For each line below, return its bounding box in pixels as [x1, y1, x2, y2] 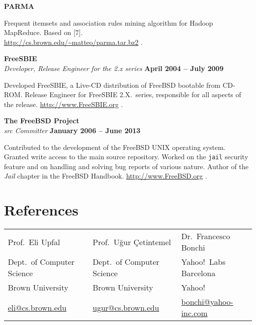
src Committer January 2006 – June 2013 [4, 125, 141, 135]
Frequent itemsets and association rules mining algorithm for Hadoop [4, 17, 213, 28]
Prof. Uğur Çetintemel [93, 236, 171, 248]
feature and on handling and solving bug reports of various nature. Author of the [4, 161, 249, 171]
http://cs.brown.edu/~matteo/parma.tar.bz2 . [4, 36, 143, 47]
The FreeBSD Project [4, 115, 80, 126]
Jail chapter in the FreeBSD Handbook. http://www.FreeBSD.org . [4, 171, 207, 181]
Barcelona [181, 267, 216, 279]
